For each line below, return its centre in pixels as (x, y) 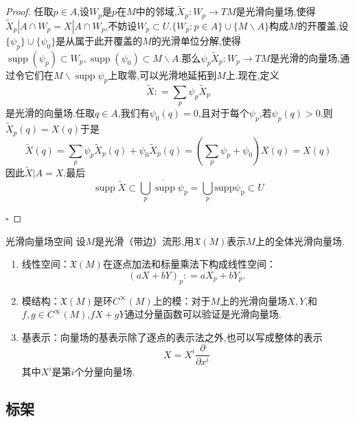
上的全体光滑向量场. (300, 241)
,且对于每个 (224, 113)
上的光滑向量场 (254, 300)
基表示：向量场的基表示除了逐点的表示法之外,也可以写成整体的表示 (172, 337)
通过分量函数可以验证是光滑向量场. (203, 314)
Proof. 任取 (30, 11)
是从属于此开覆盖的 (99, 40)
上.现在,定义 (252, 74)
